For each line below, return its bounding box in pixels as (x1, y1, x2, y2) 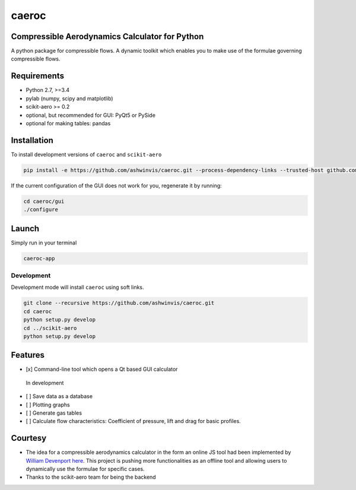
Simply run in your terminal (11, 239, 77, 246)
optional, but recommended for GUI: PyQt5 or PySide (26, 112, 155, 119)
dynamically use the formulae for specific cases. (26, 466, 145, 473)
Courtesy (11, 433, 47, 443)
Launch (11, 223, 40, 234)
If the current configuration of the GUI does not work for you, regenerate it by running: (11, 182, 222, 189)
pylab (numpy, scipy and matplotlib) (26, 95, 113, 102)
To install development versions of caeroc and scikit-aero (11, 151, 162, 158)
